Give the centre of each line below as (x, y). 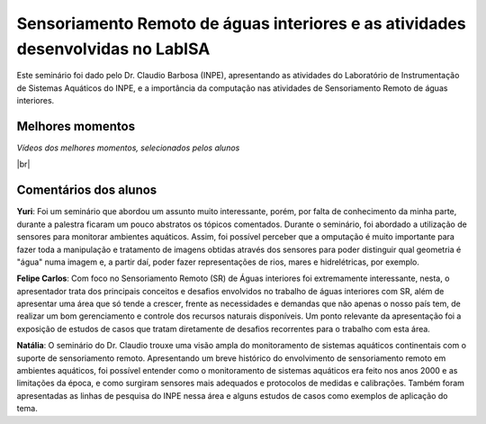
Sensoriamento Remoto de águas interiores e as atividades (242, 23)
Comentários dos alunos (87, 190)
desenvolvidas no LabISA (113, 49)
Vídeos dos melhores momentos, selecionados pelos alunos (128, 148)
